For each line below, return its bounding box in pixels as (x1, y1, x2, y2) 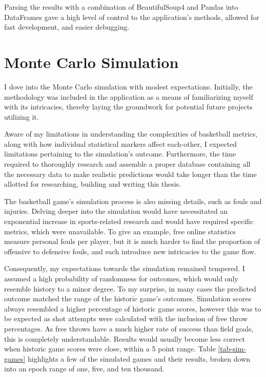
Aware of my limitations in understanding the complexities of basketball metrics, (4, 128, 258, 139)
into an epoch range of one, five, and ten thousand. (4, 363, 165, 374)
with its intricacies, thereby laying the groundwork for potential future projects (4, 101, 253, 112)
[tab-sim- (218, 343, 246, 354)
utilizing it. (4, 111, 39, 122)
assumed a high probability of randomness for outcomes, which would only (4, 273, 238, 283)
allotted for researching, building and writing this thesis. (4, 179, 181, 189)
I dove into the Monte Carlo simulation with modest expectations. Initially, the (4, 81, 253, 92)
